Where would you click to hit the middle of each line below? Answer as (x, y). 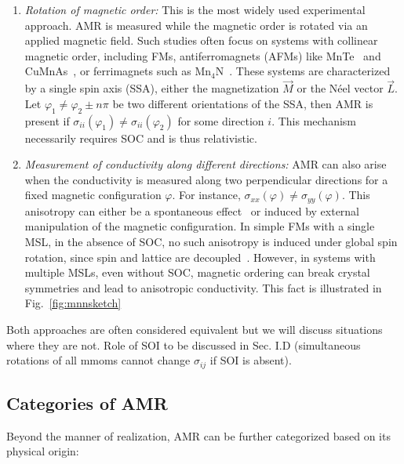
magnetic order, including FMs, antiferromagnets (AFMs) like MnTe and (203, 55)
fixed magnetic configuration (93, 195)
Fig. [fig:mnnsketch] (73, 303)
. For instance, (206, 195)
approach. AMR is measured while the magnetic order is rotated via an (196, 25)
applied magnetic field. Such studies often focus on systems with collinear (201, 40)
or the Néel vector (340, 88)
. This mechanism (314, 120)
